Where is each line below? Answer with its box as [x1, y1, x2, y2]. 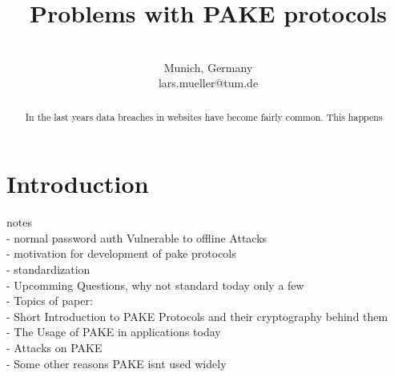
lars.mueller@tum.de [158, 74, 259, 91]
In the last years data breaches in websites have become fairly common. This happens [25, 110, 383, 123]
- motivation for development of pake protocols [6, 245, 236, 262]
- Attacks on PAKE [6, 339, 103, 356]
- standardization [6, 261, 90, 278]
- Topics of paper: [6, 292, 93, 309]
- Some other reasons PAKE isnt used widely [6, 355, 227, 371]
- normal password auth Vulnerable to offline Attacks [6, 229, 267, 246]
